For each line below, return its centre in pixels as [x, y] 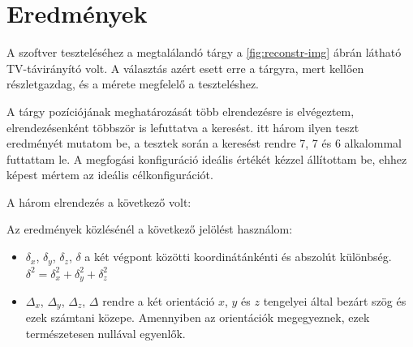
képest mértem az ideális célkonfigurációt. [110, 175]
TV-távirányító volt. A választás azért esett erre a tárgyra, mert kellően [185, 68]
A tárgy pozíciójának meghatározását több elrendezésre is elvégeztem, [181, 111]
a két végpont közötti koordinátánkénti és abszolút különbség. [238, 257]
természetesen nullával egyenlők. [105, 334]
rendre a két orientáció [159, 300]
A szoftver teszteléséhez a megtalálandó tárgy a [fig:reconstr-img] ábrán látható [204, 52]
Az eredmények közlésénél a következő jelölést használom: [150, 229]
